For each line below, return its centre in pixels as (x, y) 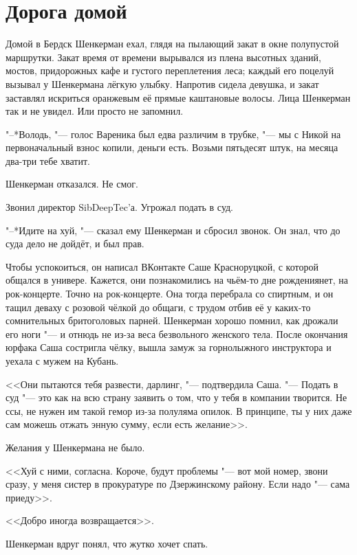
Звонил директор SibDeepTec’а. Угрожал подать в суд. (120, 207)
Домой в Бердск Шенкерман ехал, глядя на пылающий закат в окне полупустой (172, 44)
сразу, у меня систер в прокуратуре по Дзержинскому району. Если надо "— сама (178, 484)
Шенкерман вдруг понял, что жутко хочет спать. (107, 543)
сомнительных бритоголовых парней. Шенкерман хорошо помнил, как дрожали (172, 320)
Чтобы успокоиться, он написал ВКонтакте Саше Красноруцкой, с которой (162, 266)
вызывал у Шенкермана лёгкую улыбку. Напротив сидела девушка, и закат (162, 83)
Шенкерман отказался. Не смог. (72, 184)
